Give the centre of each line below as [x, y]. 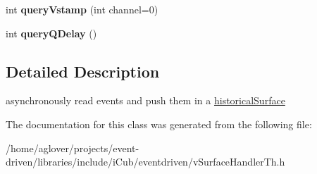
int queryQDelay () [51, 33]
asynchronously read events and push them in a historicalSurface [145, 100]
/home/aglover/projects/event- [73, 148]
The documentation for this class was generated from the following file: [159, 124]
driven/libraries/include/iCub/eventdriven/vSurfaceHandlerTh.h [145, 162]
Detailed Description [83, 71]
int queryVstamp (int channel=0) [82, 9]
